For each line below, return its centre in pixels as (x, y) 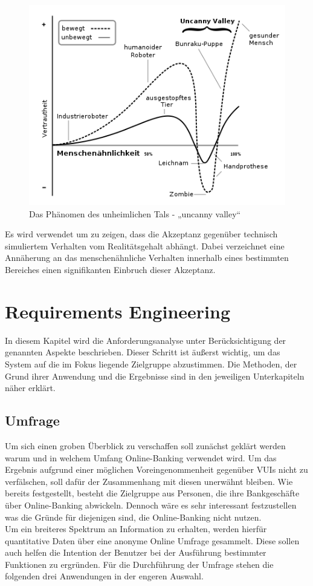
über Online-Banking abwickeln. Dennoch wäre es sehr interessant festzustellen (151, 505)
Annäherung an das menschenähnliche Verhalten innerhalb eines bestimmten (147, 258)
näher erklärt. (30, 388)
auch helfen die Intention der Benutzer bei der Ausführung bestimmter (136, 552)
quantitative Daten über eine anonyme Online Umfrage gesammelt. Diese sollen (152, 540)
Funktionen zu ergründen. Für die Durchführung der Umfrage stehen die (139, 564)
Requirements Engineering (118, 311)
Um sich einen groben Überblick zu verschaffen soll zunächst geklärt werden (145, 445)
